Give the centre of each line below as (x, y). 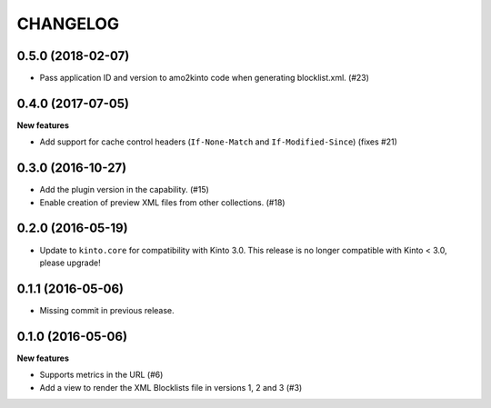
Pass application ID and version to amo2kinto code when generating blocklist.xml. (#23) (205, 78)
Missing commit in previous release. (107, 310)
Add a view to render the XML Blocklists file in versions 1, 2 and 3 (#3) (171, 387)
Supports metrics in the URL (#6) (101, 375)
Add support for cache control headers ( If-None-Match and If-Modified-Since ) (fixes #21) (218, 142)
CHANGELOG (68, 24)
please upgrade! (70, 263)
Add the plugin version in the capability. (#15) (124, 190)
